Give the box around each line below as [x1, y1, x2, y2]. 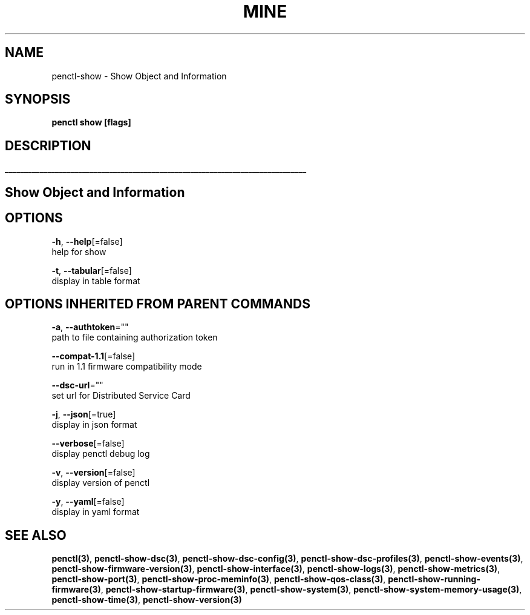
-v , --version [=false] [51, 467, 136, 478]
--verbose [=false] [51, 438, 125, 449]
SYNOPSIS [5, 91, 71, 107]
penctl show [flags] [51, 117, 131, 128]
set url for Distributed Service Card [51, 390, 191, 401]
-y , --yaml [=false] [51, 496, 125, 507]
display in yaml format [51, 507, 140, 517]
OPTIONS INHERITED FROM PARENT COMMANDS [5, 296, 310, 311]
